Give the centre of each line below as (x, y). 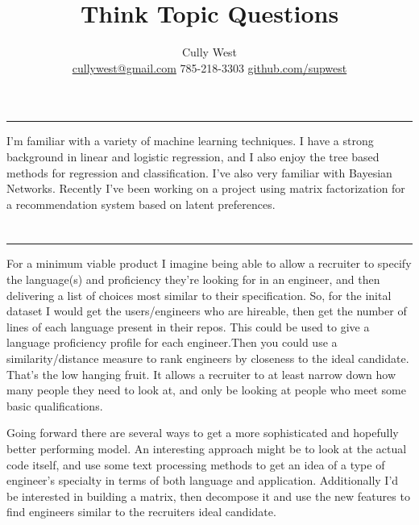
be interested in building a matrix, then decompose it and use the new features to (208, 496)
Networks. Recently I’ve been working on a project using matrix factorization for (206, 188)
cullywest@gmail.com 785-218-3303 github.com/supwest (209, 67)
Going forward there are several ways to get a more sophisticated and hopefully (203, 433)
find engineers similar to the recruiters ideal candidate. (141, 512)
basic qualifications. (55, 405)
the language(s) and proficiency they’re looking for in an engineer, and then (193, 279)
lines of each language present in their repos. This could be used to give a (188, 326)
